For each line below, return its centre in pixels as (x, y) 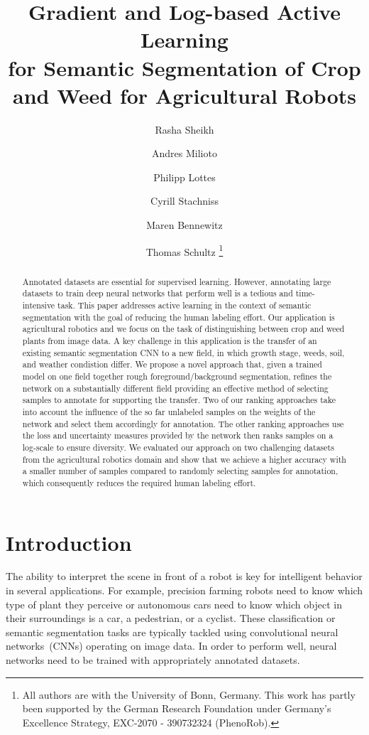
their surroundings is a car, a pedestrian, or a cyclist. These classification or (171, 618)
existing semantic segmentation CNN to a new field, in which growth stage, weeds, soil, (183, 352)
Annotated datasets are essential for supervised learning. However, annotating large (177, 281)
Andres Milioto (184, 153)
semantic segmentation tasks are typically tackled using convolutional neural (172, 632)
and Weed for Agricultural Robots (184, 95)
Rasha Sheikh (184, 129)
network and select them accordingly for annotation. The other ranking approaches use (183, 423)
